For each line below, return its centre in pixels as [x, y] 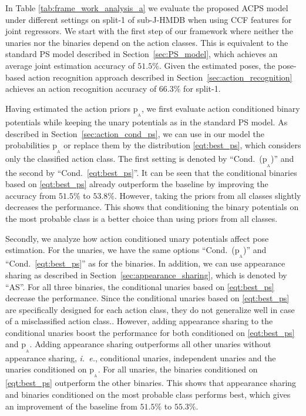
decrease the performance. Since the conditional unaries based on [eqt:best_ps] [147, 298]
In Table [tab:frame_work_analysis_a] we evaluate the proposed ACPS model [147, 8]
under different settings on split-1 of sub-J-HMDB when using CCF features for [149, 19]
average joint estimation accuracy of [70, 65]
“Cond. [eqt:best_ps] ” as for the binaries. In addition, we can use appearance [145, 263]
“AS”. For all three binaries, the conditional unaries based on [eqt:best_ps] [140, 286]
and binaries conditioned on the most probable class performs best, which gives [148, 395]
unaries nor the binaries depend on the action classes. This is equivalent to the [147, 42]
